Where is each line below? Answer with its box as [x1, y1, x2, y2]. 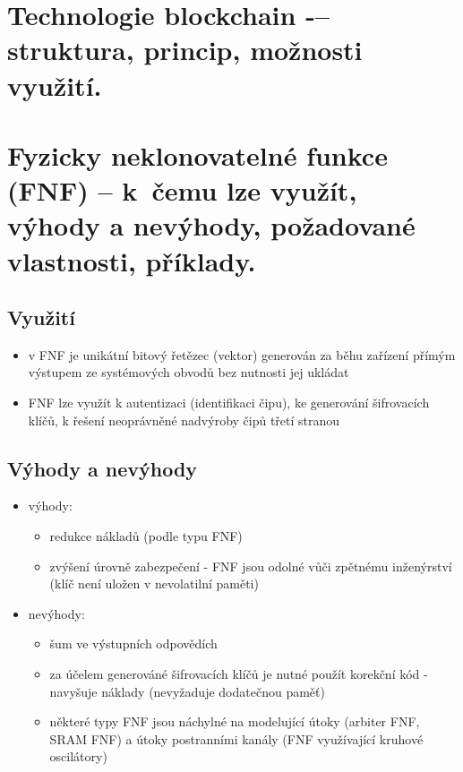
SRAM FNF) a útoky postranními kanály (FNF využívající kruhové [49, 729, 424, 748]
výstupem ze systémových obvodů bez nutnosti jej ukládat [28, 363, 349, 382]
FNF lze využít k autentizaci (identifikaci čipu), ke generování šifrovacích [28, 393, 430, 412]
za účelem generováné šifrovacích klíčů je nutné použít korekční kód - [49, 665, 428, 683]
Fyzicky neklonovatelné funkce [7, 136, 388, 173]
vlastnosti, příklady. [7, 242, 256, 279]
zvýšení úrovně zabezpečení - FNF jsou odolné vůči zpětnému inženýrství [49, 556, 452, 575]
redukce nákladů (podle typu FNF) [49, 527, 243, 545]
